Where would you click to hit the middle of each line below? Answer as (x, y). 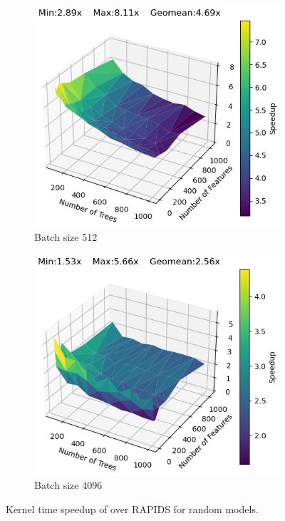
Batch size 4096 (68, 485)
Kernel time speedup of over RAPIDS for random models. (132, 509)
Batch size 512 (66, 237)
